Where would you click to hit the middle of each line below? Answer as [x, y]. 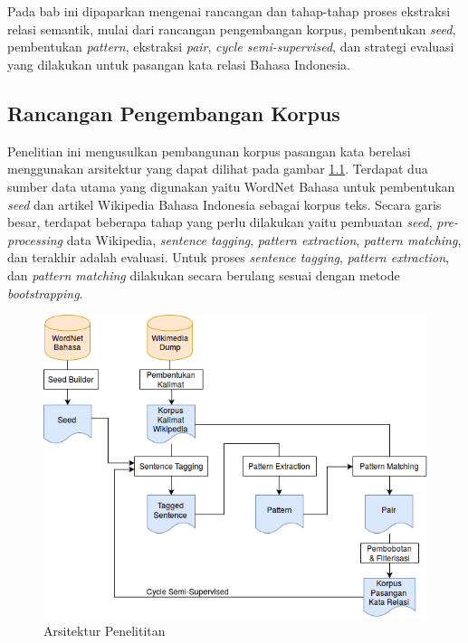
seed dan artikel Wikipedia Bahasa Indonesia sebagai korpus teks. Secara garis [224, 204]
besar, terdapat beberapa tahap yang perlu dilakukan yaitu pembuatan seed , [220, 222]
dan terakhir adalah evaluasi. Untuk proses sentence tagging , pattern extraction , [228, 257]
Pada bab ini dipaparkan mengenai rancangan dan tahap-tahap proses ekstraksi [229, 11]
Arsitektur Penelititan [105, 630]
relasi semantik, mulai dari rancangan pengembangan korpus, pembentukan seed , [232, 28]
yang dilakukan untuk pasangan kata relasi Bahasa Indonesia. [179, 64]
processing [35, 239]
